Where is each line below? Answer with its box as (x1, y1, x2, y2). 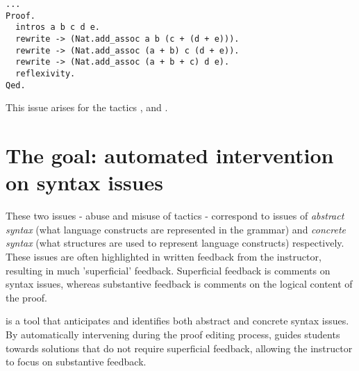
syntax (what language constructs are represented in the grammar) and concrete (6, 222, 347, 236)
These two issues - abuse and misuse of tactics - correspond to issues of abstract (6, 208, 344, 223)
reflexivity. (15, 68, 76, 79)
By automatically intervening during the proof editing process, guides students (6, 327, 340, 341)
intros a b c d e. (15, 22, 101, 33)
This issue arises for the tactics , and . (6, 100, 168, 115)
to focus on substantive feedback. (6, 354, 147, 369)
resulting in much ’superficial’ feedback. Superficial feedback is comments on (6, 263, 331, 277)
